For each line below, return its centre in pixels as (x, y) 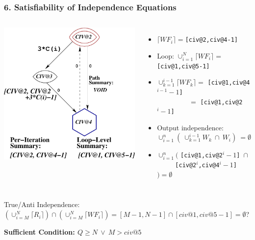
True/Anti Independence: (42, 204)
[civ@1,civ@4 (229, 83)
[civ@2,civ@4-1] (212, 40)
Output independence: (190, 127)
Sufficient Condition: (39, 232)
